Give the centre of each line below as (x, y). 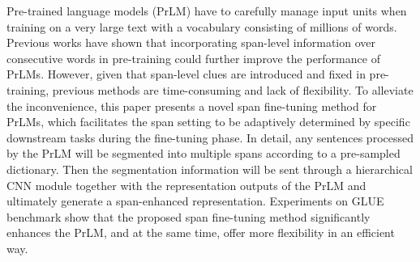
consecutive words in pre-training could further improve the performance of (193, 58)
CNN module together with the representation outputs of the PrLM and (186, 185)
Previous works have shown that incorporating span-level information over (191, 42)
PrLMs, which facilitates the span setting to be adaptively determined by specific (208, 122)
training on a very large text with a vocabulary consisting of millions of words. (202, 26)
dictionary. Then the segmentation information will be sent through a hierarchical (210, 169)
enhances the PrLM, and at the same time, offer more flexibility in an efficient (201, 232)
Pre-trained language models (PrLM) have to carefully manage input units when (207, 11)
